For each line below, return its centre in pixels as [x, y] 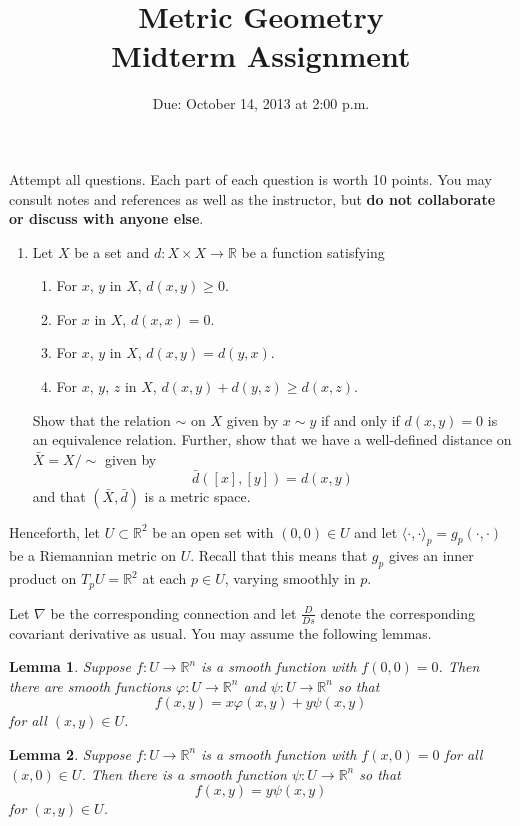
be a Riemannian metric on [93, 555]
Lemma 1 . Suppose [70, 666]
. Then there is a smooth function [184, 773]
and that [59, 495]
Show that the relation [101, 419]
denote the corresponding [397, 612]
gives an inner [431, 555]
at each [164, 578]
